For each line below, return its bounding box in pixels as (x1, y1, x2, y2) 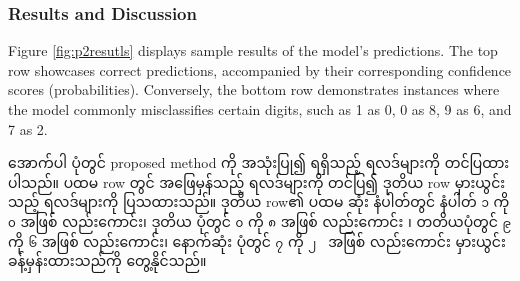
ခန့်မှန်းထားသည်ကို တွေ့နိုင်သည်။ (8, 250, 207, 271)
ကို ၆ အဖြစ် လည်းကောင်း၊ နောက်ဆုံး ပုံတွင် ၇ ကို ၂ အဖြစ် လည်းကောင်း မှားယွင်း (8, 230, 506, 251)
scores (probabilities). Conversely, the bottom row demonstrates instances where (8, 79, 500, 100)
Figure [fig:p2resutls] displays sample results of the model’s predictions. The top (8, 40, 498, 61)
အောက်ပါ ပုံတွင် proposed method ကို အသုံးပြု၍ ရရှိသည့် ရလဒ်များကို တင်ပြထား (8, 152, 510, 173)
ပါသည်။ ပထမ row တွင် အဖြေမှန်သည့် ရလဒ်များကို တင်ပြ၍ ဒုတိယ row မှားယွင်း (8, 171, 506, 192)
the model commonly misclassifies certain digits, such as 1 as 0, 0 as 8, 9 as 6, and (8, 99, 512, 119)
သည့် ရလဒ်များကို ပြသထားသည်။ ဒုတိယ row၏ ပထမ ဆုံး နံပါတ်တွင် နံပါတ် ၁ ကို (8, 191, 510, 212)
